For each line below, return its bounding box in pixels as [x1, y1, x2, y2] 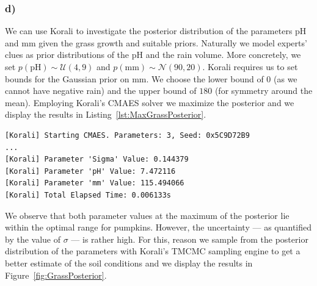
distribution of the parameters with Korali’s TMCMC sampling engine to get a [5, 245, 301, 257]
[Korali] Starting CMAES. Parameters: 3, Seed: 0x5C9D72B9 [5, 130, 250, 140]
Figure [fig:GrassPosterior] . [5, 268, 107, 281]
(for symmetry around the [214, 84, 313, 97]
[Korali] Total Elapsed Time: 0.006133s [5, 190, 172, 199]
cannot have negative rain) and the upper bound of [5, 84, 197, 97]
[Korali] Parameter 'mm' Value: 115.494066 [5, 179, 184, 188]
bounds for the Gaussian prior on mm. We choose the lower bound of [5, 72, 264, 85]
